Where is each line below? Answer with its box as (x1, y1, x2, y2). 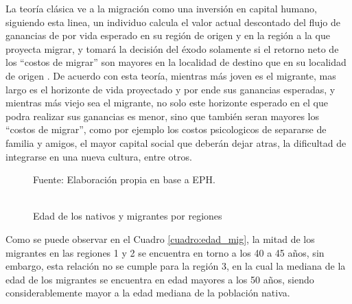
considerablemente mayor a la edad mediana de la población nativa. (5, 285, 290, 300)
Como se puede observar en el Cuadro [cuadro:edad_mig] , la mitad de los (5, 231, 315, 246)
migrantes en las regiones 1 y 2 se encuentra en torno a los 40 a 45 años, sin (5, 245, 325, 259)
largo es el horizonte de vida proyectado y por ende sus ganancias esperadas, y (5, 82, 336, 96)
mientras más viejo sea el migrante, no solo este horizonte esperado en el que (5, 95, 328, 110)
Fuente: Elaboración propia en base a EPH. (33, 172, 215, 187)
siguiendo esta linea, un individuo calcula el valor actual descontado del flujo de (5, 14, 340, 29)
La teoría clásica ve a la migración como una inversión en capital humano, (5, 1, 317, 15)
